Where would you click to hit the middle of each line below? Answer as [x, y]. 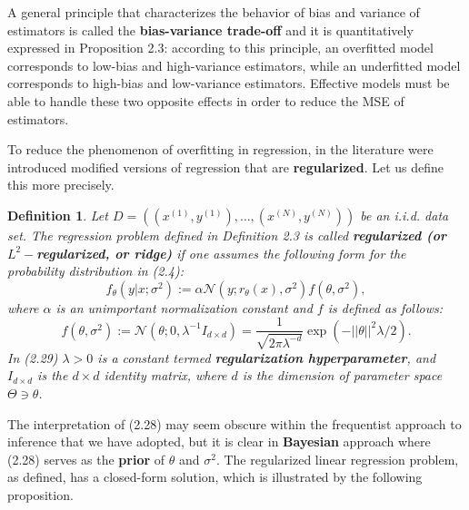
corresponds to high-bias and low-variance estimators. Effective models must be [229, 83]
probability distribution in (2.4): [95, 271]
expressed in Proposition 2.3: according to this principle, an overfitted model [220, 48]
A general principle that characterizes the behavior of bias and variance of [214, 12]
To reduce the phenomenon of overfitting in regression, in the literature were [220, 149]
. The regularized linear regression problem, [337, 459]
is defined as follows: [385, 307]
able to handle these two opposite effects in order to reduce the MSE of [206, 100]
